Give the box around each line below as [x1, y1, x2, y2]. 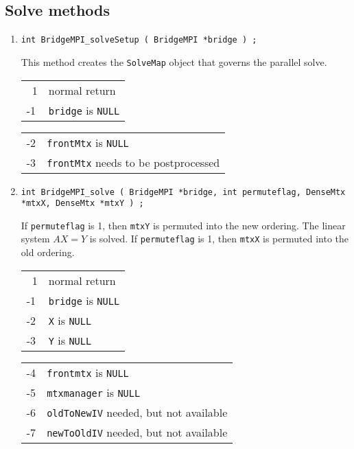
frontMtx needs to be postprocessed [47, 154, 220, 170]
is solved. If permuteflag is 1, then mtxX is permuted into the [89, 231, 349, 246]
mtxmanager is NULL [47, 384, 141, 400]
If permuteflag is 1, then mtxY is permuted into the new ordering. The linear [21, 218, 346, 232]
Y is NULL [48, 332, 92, 348]
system [21, 231, 50, 246]
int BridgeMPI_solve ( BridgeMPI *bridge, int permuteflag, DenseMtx [21, 187, 346, 197]
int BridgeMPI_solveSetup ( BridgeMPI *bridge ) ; [21, 35, 257, 45]
